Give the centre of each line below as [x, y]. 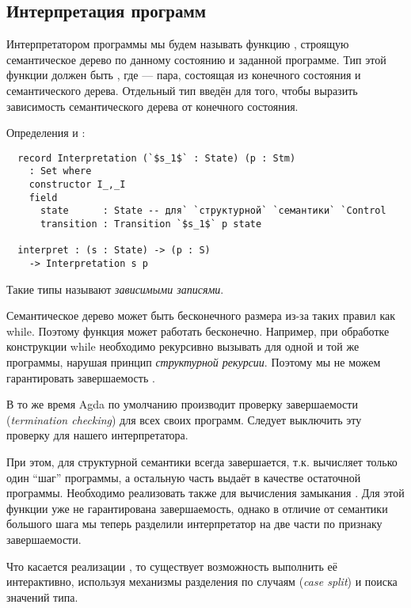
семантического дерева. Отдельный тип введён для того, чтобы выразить [182, 90]
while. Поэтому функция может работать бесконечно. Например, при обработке [198, 331]
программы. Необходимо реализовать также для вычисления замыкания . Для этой [205, 493]
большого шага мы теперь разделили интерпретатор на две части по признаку [194, 524]
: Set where [60, 171]
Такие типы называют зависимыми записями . [115, 289]
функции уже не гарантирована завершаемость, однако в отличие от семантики [197, 508]
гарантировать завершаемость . [81, 377]
